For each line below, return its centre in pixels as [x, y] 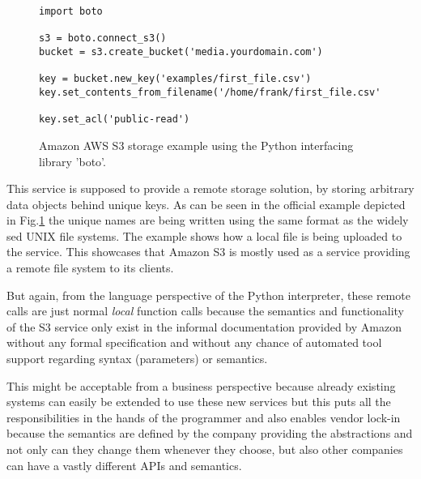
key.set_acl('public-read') [115, 120]
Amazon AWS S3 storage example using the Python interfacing [196, 145]
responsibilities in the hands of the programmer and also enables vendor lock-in [204, 417]
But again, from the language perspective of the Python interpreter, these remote [208, 295]
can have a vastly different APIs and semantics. [124, 465]
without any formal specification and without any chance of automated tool [194, 342]
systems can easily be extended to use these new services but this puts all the [199, 402]
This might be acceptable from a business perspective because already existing [201, 385]
